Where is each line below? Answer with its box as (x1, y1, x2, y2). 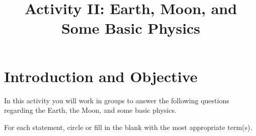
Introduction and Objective (4, 65, 198, 86)
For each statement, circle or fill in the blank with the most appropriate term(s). (4, 121, 252, 132)
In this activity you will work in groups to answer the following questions (4, 95, 229, 105)
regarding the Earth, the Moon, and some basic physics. (4, 105, 177, 115)
